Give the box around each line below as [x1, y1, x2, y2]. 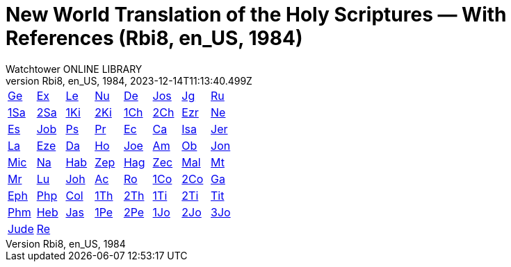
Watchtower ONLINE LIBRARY [6, 62, 143, 75]
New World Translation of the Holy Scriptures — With [6, 3, 507, 26]
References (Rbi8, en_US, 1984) [6, 26, 303, 50]
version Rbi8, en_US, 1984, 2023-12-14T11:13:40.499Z [6, 74, 252, 87]
